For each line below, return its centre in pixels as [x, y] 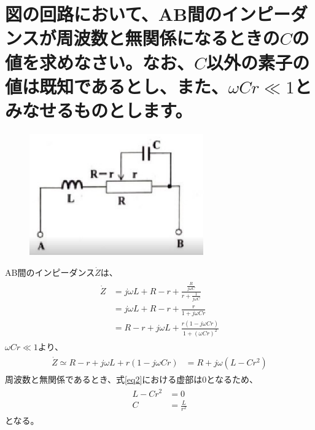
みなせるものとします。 [99, 110]
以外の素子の [258, 62]
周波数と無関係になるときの [168, 38]
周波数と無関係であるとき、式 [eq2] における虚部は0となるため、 [131, 379]
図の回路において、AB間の [113, 14]
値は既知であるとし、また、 [117, 86]
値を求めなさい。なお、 [100, 62]
